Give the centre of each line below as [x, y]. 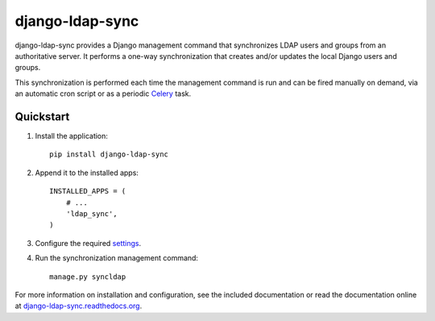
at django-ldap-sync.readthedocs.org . [79, 306]
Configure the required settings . [88, 243]
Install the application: [72, 136]
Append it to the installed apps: [87, 173]
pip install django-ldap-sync [109, 154]
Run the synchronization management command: [117, 258]
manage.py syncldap [88, 277]
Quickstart [42, 117]
